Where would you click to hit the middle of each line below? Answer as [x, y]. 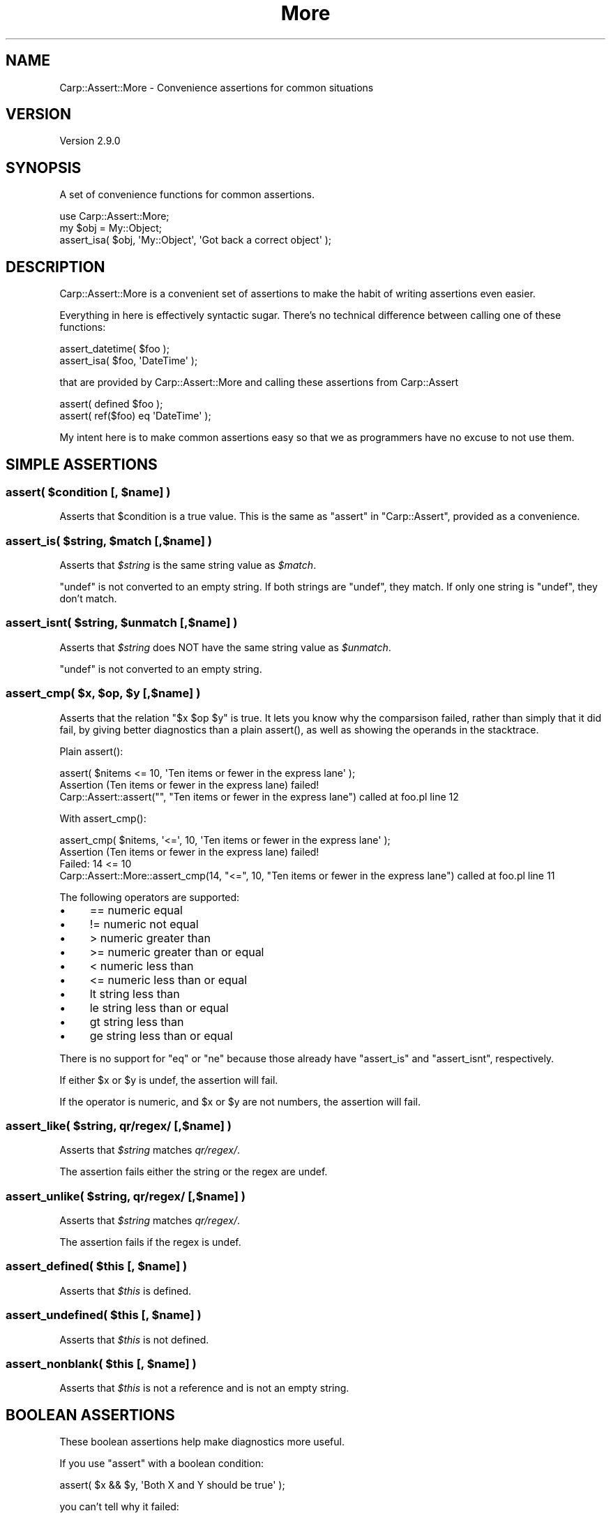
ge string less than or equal [161, 1035]
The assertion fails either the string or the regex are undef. [194, 1172]
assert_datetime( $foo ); [114, 349]
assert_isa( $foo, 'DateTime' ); [129, 361]
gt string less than [137, 1021]
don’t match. [88, 599]
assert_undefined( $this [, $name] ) [104, 1315]
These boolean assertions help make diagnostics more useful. [202, 1442]
